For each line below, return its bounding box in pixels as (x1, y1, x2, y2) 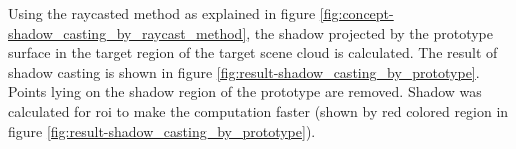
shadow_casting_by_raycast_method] (8, 22, 247, 43)
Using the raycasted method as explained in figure (8, 3, 316, 23)
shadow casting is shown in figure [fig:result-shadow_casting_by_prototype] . (8, 61, 480, 82)
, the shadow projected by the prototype (246, 22, 494, 43)
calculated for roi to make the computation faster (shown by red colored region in (8, 100, 509, 121)
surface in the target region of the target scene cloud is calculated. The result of (8, 42, 498, 63)
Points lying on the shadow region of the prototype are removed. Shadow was (8, 81, 482, 102)
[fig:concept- (319, 3, 394, 23)
